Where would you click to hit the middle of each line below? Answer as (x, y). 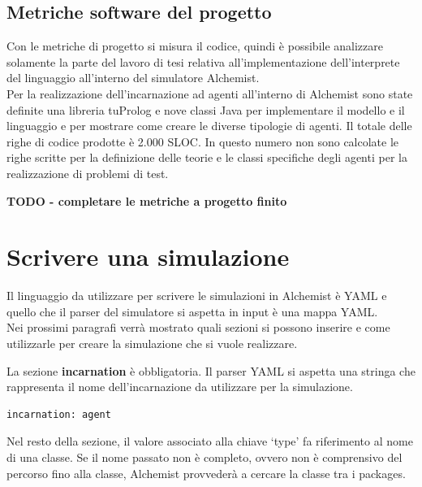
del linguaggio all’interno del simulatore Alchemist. (133, 78)
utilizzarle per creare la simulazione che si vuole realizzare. (152, 344)
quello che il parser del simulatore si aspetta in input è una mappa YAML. (192, 311)
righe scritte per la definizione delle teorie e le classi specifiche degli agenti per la (207, 157)
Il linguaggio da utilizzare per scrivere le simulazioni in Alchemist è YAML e (197, 296)
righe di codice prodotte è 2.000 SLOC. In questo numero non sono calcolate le (203, 141)
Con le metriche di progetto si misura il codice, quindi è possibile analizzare (195, 46)
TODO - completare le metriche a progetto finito (147, 200)
